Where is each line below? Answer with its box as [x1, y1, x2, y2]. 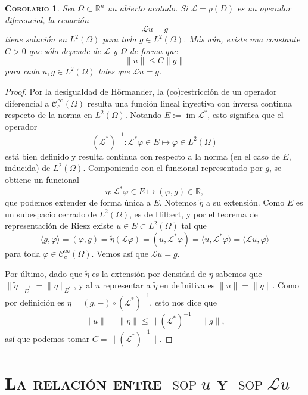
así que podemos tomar [5, 332, 90, 344]
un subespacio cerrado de [5, 207, 97, 220]
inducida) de [5, 161, 51, 174]
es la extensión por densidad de [92, 267, 207, 279]
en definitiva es [160, 279, 215, 291]
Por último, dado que [5, 267, 83, 279]
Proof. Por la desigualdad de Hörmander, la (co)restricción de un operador [5, 85, 277, 97]
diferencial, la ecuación [5, 13, 89, 26]
